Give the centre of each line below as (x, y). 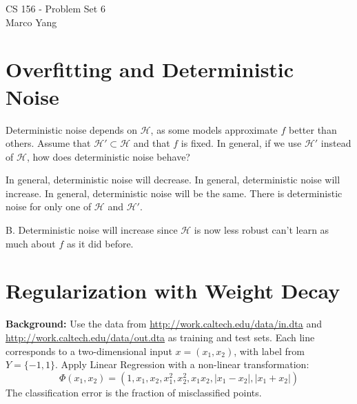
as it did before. (100, 243)
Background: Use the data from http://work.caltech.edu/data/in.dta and (164, 324)
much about (31, 243)
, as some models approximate (214, 129)
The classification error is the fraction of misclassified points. (134, 392)
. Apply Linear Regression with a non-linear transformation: (182, 364)
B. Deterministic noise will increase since (92, 230)
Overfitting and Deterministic (150, 69)
